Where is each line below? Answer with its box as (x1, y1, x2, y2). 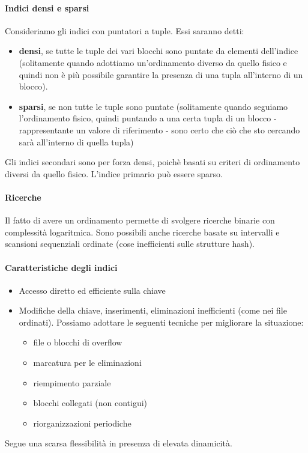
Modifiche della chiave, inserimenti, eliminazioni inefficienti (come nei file (19, 304, 287, 317)
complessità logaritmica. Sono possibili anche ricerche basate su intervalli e (5, 225, 280, 238)
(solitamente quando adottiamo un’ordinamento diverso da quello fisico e (19, 56, 287, 68)
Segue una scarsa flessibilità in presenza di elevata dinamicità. (5, 437, 232, 449)
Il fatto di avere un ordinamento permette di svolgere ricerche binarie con (5, 214, 275, 227)
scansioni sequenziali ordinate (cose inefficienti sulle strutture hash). (5, 237, 255, 250)
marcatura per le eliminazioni (33, 356, 142, 369)
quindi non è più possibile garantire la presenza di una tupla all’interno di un (19, 68, 303, 81)
